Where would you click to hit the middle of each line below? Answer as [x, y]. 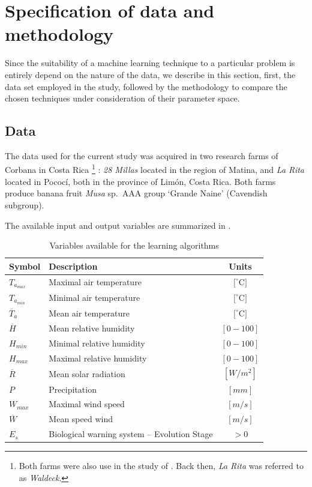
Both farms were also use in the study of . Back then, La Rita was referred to [161, 466]
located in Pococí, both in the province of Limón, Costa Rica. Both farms [140, 181]
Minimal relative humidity [97, 343]
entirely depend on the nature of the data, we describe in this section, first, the [150, 74]
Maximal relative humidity [98, 358]
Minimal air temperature [94, 298]
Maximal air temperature [95, 282]
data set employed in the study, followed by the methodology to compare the [146, 86]
